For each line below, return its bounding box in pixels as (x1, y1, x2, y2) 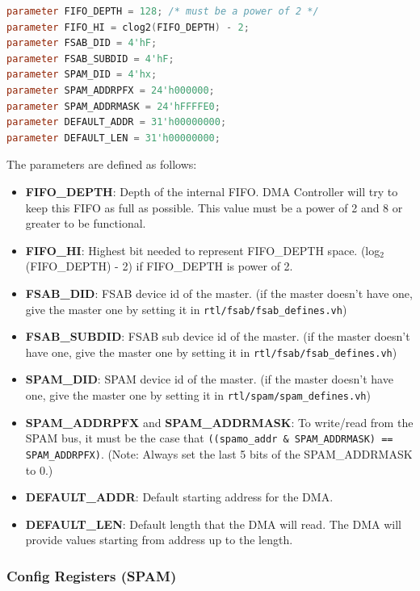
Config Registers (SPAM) (6, 565, 177, 585)
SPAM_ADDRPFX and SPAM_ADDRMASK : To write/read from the (25, 413, 414, 430)
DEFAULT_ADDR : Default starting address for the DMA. (25, 488, 334, 505)
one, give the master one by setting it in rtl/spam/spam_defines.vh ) (25, 387, 371, 403)
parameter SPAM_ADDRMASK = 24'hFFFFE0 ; (6, 100, 220, 112)
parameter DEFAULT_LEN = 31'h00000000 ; (6, 132, 220, 144)
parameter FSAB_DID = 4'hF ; (6, 37, 157, 49)
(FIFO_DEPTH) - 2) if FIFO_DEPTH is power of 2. (25, 258, 293, 275)
